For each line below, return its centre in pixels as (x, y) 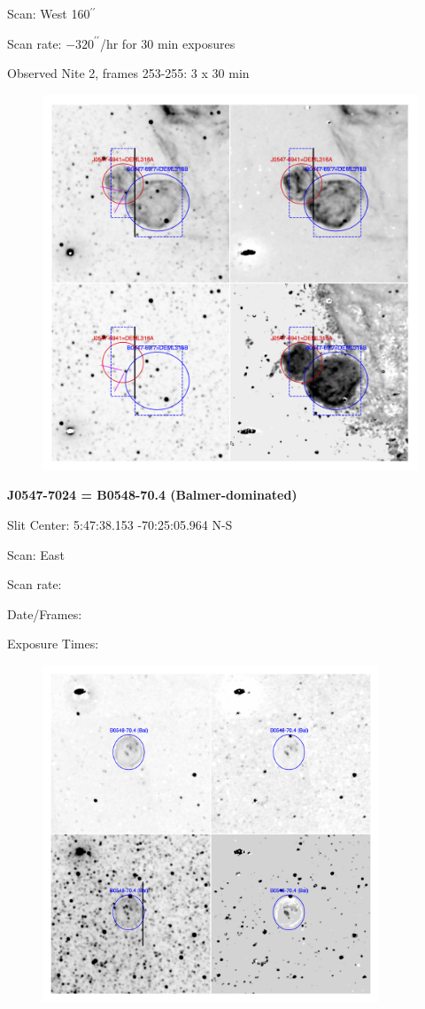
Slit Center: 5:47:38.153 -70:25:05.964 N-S (120, 524)
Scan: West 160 (49, 13)
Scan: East (36, 554)
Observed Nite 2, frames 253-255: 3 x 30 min (128, 73)
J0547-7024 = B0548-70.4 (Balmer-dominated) (152, 495)
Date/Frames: (45, 613)
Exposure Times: (53, 644)
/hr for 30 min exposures (167, 43)
